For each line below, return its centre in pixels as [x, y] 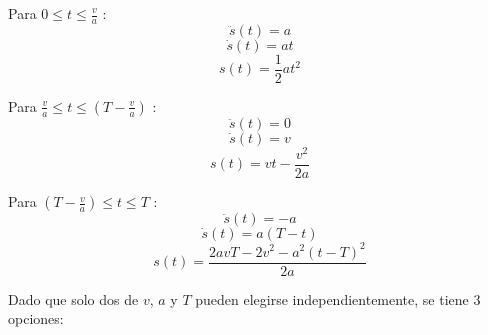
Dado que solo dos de [73, 298]
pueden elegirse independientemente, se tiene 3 [338, 298]
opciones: [36, 318]
